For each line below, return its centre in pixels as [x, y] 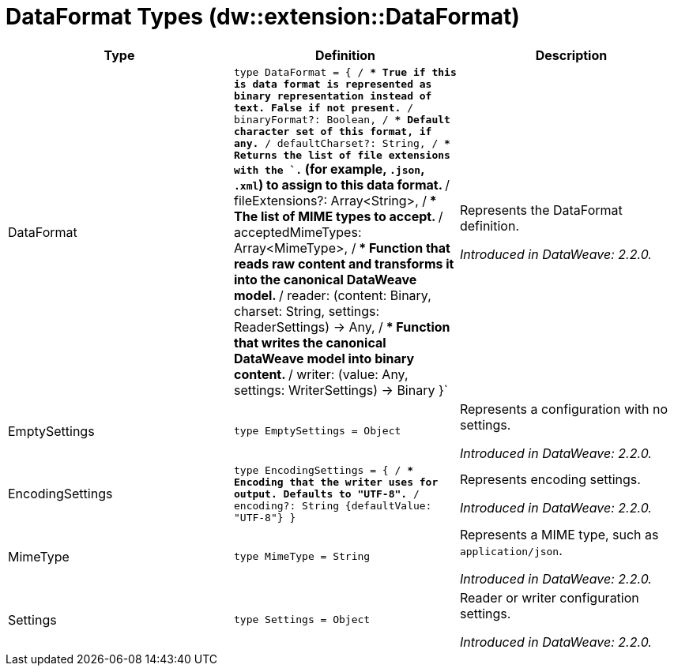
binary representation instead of [333, 96]
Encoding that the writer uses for [336, 482]
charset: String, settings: [307, 311]
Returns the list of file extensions [342, 155]
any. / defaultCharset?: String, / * [342, 143]
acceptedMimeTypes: [297, 232]
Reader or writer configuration [549, 597]
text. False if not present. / [323, 107]
